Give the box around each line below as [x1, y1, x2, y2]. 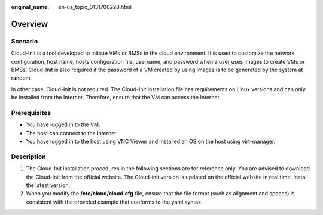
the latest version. [26, 182, 71, 189]
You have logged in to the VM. [26, 121, 100, 128]
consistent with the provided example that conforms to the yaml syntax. [26, 198, 203, 205]
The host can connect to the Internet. [26, 129, 118, 136]
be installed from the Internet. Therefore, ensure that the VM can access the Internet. [11, 94, 221, 101]
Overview [11, 18, 48, 29]
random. [11, 74, 32, 82]
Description [11, 152, 46, 161]
